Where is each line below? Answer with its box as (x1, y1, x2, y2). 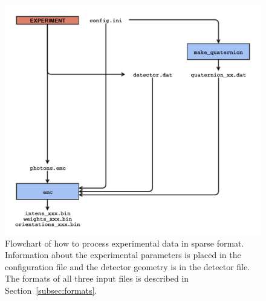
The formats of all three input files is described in (5, 272, 189, 285)
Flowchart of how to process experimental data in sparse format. (5, 236, 244, 249)
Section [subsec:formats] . (5, 284, 97, 297)
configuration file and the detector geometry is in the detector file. (5, 260, 250, 273)
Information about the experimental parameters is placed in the (5, 248, 241, 261)
